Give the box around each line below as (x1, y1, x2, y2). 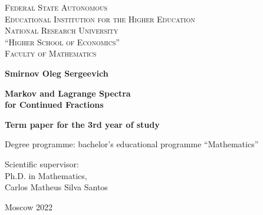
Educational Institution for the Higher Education (5, 12, 195, 25)
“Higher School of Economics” (5, 35, 120, 48)
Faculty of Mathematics (5, 47, 97, 59)
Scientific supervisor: (5, 157, 79, 170)
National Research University (5, 24, 119, 37)
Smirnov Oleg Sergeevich (5, 67, 109, 79)
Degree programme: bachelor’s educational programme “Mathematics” (5, 138, 259, 150)
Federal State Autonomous (5, 1, 107, 13)
